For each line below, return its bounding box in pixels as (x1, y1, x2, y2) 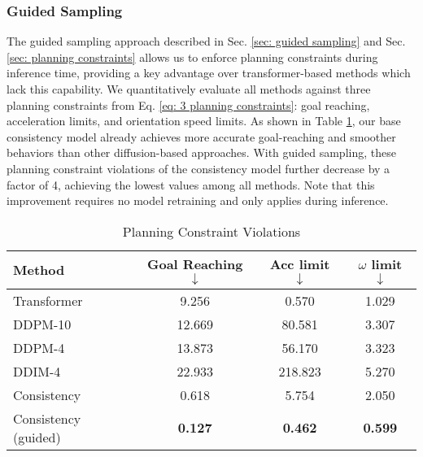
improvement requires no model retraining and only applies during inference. (7, 192, 389, 209)
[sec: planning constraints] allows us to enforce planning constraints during (7, 48, 378, 65)
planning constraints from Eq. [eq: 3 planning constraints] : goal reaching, (7, 96, 370, 113)
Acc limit (269, 254, 330, 273)
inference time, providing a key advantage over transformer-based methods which (7, 64, 411, 81)
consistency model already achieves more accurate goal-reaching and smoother (7, 128, 396, 145)
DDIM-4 (13, 361, 61, 381)
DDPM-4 (13, 337, 65, 357)
